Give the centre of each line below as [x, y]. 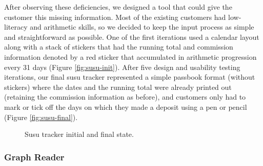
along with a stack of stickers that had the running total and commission [119, 47]
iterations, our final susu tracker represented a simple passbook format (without [130, 77]
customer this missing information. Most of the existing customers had [115, 17]
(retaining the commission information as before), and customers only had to [125, 97]
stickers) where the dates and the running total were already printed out [118, 87]
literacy [16, 27]
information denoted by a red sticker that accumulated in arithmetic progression [130, 56]
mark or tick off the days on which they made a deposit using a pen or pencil [126, 106]
